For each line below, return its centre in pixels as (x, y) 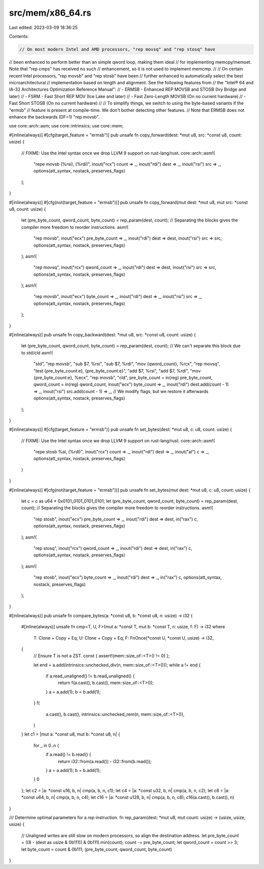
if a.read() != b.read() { (68, 754)
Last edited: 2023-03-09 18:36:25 (43, 27)
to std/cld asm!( (37, 352)
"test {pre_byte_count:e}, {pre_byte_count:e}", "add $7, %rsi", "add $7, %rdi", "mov (117, 371)
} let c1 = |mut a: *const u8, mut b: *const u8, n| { (71, 734)
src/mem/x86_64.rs (50, 13)
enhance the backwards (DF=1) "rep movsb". (54, 117)
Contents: (19, 36)
